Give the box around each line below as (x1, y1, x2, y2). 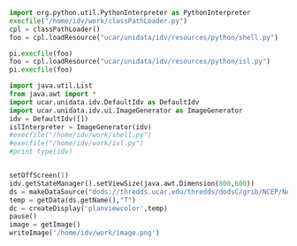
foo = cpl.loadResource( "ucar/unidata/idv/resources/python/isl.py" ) (9, 58, 271, 66)
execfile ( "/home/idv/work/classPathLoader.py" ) (9, 16, 188, 26)
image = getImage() (9, 220, 81, 229)
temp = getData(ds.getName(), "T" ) (9, 196, 137, 204)
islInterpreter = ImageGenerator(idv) (9, 122, 152, 132)
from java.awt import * (9, 89, 97, 98)
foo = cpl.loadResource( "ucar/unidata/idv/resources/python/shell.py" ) (9, 33, 278, 42)
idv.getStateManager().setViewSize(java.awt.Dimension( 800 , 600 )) (9, 179, 255, 188)
